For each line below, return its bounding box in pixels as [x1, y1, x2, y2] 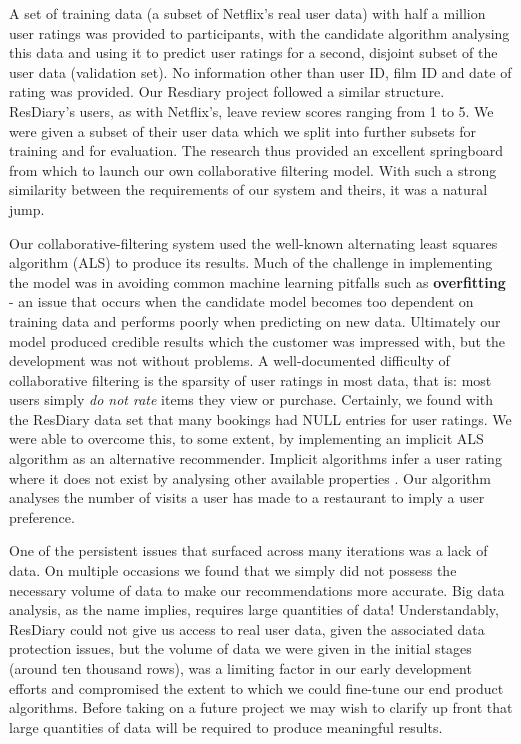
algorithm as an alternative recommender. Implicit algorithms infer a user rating [9, 448, 502, 469]
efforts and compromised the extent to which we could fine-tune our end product [9, 677, 504, 698]
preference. [9, 506, 75, 527]
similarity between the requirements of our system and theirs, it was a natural [9, 179, 488, 200]
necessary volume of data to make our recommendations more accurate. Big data [9, 579, 505, 600]
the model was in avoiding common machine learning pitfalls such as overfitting [9, 271, 506, 292]
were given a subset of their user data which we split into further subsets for [9, 120, 477, 141]
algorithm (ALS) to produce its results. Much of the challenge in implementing [9, 252, 493, 273]
